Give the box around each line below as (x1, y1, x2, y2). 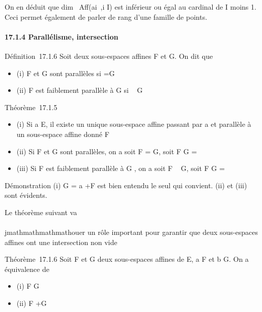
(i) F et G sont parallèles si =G (16, 67, 115, 78)
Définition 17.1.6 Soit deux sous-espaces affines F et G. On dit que (5, 50, 213, 61)
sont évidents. (5, 190, 47, 200)
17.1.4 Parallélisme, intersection (5, 31, 119, 42)
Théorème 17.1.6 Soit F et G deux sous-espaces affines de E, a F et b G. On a (5, 254, 249, 264)
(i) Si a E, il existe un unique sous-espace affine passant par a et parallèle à (16, 119, 251, 129)
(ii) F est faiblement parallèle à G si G (16, 85, 143, 95)
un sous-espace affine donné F (16, 128, 109, 139)
